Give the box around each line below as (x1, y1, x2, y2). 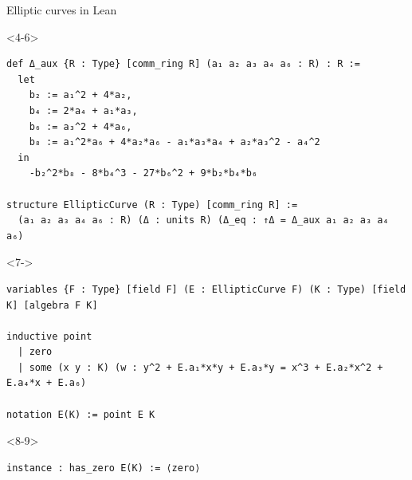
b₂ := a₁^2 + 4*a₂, (29, 89, 132, 101)
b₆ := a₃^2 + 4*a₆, (29, 120, 132, 132)
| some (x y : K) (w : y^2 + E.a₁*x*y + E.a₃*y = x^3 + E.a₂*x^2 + (18, 361, 383, 373)
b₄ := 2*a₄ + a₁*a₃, (29, 104, 138, 116)
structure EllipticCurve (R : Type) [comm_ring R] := (6, 199, 298, 210)
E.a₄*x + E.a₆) (6, 377, 87, 389)
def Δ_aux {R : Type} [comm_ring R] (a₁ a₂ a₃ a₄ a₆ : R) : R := (6, 58, 360, 70)
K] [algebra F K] (6, 299, 98, 311)
